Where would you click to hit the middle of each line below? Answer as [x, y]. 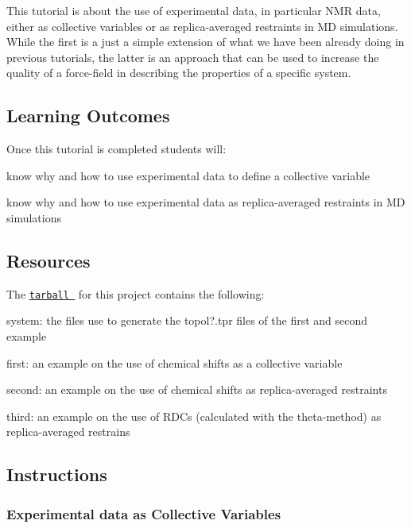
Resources [48, 260]
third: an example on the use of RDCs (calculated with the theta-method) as [194, 416]
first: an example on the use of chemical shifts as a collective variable [174, 362]
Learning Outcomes [88, 116]
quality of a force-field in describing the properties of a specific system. [179, 73]
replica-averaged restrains [68, 432]
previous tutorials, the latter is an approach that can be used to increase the [193, 57]
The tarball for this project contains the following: [136, 293]
